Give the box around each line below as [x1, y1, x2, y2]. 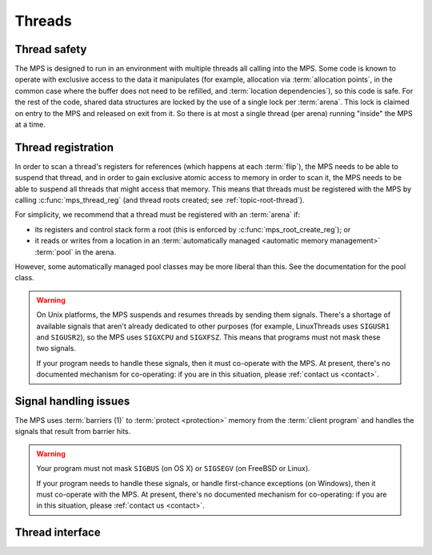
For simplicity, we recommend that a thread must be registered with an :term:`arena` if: [14, 210, 301, 219]
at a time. [14, 120, 46, 130]
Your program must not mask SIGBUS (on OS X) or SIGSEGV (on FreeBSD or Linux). [36, 464, 311, 473]
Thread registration [14, 140, 114, 154]
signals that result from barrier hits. [14, 427, 131, 436]
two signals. [36, 344, 76, 353]
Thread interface [14, 525, 101, 540]
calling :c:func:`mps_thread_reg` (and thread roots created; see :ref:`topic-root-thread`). [14, 195, 305, 205]
